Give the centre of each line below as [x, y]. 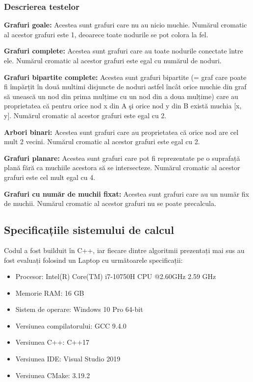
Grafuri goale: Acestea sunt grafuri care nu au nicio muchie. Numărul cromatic [126, 25]
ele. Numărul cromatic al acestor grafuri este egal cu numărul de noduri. [113, 60]
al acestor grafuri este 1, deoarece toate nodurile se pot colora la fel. [106, 34]
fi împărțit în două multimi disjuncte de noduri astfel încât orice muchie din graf [125, 87]
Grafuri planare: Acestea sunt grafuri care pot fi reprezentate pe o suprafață [122, 158]
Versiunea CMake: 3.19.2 [53, 375]
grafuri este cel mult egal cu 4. [50, 177]
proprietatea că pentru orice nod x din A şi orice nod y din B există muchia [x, [123, 106]
